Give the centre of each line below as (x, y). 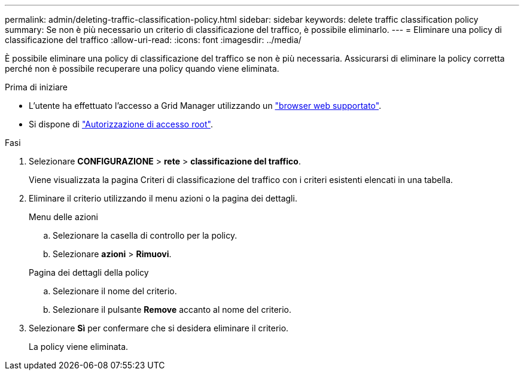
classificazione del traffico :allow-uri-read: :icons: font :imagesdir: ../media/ (153, 40)
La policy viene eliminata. (79, 347)
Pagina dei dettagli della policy (89, 272)
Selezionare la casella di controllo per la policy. (145, 235)
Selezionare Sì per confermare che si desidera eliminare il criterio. (159, 328)
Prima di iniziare (36, 87)
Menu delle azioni (63, 217)
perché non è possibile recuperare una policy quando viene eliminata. (142, 68)
